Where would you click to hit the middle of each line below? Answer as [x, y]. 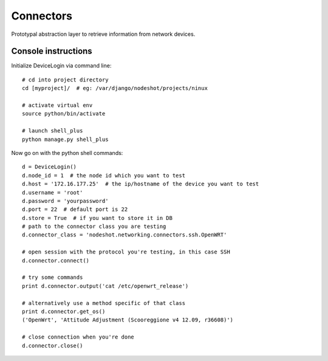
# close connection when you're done [78, 337]
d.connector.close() [53, 346]
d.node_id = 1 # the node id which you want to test [104, 175]
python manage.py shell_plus [65, 139]
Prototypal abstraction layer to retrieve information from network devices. [103, 34]
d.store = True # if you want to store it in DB [97, 218]
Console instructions [52, 51]
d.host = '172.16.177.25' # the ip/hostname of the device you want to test [141, 184]
